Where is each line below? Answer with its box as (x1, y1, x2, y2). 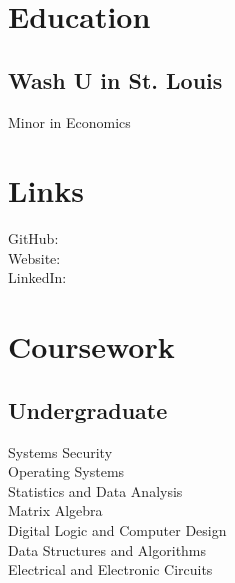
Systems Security (8, 441, 113, 462)
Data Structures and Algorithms (8, 539, 207, 560)
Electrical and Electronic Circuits (8, 559, 213, 580)
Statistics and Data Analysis (8, 480, 183, 501)
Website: (8, 247, 61, 268)
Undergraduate (8, 394, 168, 425)
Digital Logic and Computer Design (8, 520, 227, 541)
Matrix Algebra (8, 500, 103, 521)
